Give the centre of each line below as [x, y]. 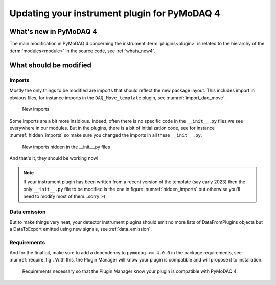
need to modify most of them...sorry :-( [64, 196]
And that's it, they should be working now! [54, 158]
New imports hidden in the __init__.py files [66, 147]
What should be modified [51, 66]
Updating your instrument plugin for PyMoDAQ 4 [115, 13]
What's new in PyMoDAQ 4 [53, 31]
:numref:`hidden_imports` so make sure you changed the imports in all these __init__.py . [106, 135]
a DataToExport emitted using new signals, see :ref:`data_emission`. [81, 229]
